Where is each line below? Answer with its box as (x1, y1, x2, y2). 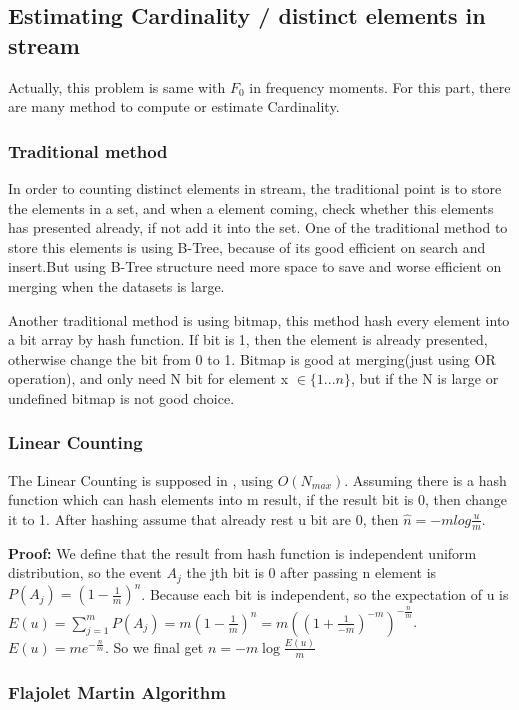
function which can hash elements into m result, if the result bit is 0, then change (8, 489, 507, 510)
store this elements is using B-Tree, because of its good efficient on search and (8, 236, 486, 257)
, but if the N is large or (350, 368, 499, 389)
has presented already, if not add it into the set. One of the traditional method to (8, 217, 508, 238)
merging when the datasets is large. (8, 275, 225, 296)
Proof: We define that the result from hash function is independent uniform (8, 542, 477, 563)
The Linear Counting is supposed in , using (8, 469, 274, 490)
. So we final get (104, 636, 204, 657)
